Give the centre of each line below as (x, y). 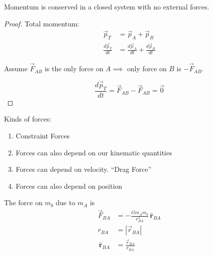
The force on (23, 202)
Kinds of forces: (28, 119)
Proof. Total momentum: (42, 23)
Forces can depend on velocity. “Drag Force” (84, 169)
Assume (16, 68)
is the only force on (74, 68)
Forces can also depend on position (69, 186)
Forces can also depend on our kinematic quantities (94, 152)
